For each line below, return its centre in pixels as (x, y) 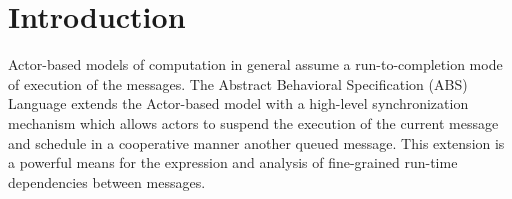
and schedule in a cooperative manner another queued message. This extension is (256, 142)
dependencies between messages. (107, 181)
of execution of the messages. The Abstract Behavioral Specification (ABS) (238, 83)
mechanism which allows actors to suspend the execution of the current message (253, 122)
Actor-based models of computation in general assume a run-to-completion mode (255, 64)
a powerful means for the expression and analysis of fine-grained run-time (233, 162)
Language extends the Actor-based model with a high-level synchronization (238, 103)
